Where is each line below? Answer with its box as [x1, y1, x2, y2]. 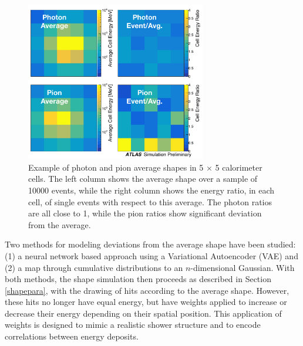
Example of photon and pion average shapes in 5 [28, 161, 204, 173]
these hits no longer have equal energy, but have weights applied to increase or [5, 296, 287, 308]
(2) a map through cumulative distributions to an [5, 261, 183, 273]
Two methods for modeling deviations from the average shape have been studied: [5, 238, 296, 250]
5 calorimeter [215, 161, 262, 173]
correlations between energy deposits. [5, 330, 139, 342]
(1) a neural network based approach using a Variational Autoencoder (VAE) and [5, 249, 298, 262]
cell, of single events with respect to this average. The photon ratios [28, 195, 272, 208]
